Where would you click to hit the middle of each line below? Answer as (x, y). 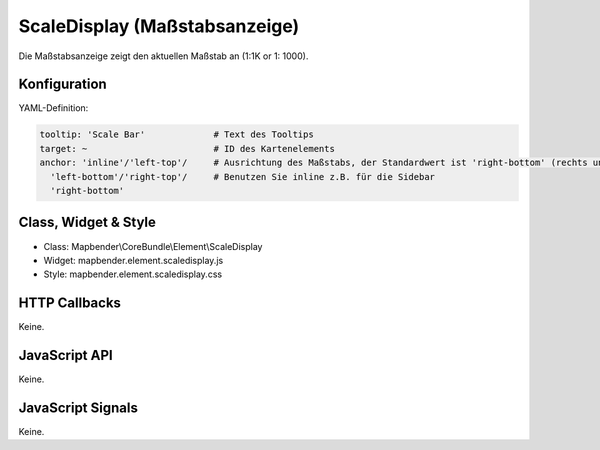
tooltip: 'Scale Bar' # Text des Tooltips (176, 134)
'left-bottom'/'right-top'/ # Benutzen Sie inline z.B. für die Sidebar (242, 176)
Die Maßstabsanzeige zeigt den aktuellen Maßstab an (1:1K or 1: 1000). (163, 56)
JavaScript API (66, 355)
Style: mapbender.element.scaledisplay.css (133, 274)
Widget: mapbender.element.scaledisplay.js (133, 260)
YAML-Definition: (53, 108)
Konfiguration (62, 84)
